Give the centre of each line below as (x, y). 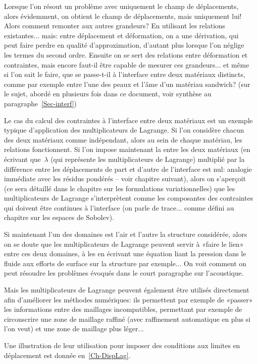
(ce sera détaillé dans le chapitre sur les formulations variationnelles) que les (120, 188)
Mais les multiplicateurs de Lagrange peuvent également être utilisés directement (127, 290)
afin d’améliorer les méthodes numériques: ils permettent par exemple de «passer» (128, 299)
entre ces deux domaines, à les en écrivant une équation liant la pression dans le (125, 254)
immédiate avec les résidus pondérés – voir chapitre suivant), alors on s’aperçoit (125, 179)
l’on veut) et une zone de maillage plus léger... (74, 328)
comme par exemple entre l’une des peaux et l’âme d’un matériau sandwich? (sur (127, 84)
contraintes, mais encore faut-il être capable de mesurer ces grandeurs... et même (127, 64)
